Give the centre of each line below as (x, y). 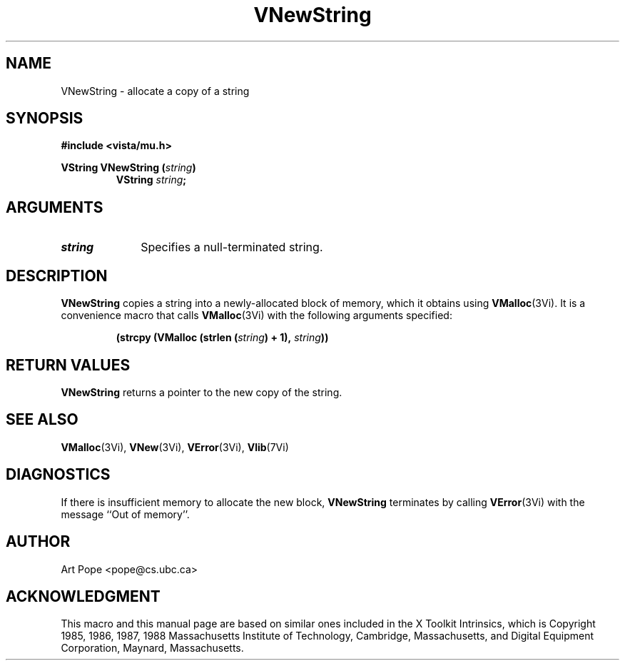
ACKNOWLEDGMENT (83, 596)
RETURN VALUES (68, 365)
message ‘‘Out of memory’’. (125, 514)
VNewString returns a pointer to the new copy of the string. (202, 392)
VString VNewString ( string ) (128, 168)
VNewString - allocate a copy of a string (155, 91)
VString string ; (151, 180)
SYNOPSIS (45, 118)
